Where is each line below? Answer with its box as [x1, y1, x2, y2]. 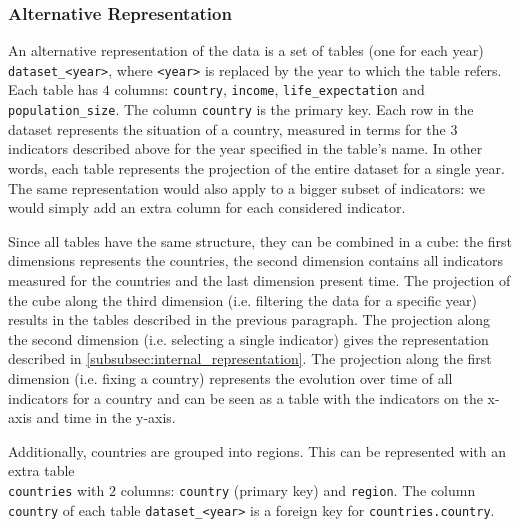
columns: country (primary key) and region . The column [120, 479, 476, 500]
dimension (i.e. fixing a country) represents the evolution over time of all [8, 367, 453, 388]
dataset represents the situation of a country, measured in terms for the [8, 118, 446, 139]
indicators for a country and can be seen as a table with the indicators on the [8, 387, 483, 408]
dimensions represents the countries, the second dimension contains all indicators [8, 250, 504, 271]
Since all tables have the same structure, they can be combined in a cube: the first [8, 230, 512, 251]
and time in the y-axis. [36, 407, 176, 428]
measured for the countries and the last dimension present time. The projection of [8, 269, 511, 290]
